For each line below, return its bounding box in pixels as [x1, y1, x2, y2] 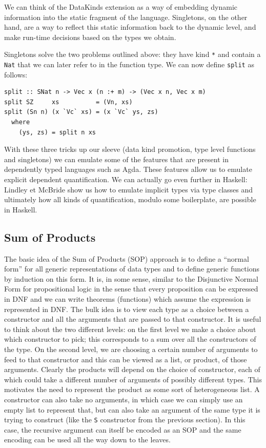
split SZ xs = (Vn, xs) [4, 98, 133, 106]
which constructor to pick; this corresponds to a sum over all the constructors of [4, 334, 256, 344]
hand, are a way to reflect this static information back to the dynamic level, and [4, 22, 256, 32]
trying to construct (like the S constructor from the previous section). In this [4, 414, 245, 425]
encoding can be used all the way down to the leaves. [4, 434, 171, 445]
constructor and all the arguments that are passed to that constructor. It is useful [4, 314, 261, 324]
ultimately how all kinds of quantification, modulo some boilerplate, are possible [4, 194, 256, 205]
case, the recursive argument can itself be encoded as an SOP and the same [4, 424, 241, 435]
